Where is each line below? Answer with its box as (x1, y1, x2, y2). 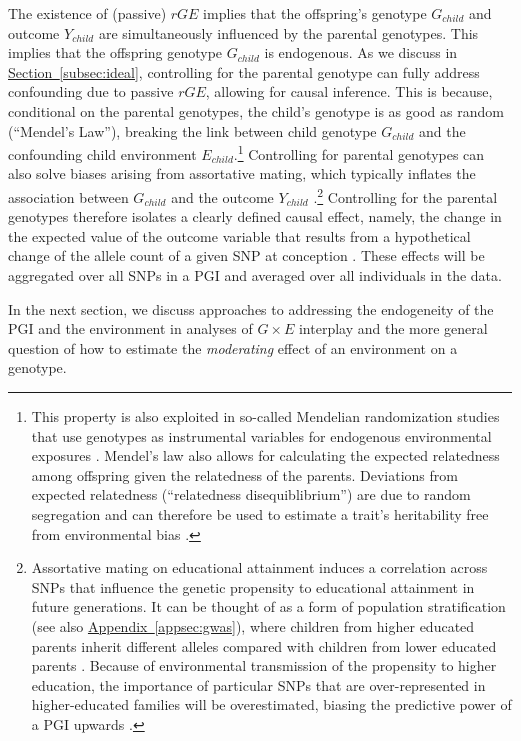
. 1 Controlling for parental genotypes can (233, 141, 485, 164)
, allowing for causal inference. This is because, (205, 81, 493, 102)
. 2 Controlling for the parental (313, 184, 498, 207)
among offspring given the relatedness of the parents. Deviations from (31, 464, 458, 485)
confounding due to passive (8, 81, 174, 102)
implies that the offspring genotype (8, 42, 223, 63)
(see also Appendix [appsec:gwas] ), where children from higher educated (31, 615, 475, 636)
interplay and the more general (298, 318, 488, 339)
